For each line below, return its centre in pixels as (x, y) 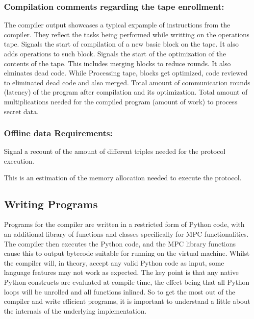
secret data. (21, 111)
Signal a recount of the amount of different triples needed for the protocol (115, 151)
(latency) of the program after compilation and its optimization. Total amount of (126, 92)
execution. (19, 160)
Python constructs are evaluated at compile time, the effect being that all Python (127, 282)
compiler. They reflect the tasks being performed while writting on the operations (127, 34)
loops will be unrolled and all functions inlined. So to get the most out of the (120, 291)
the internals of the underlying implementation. (75, 310)
